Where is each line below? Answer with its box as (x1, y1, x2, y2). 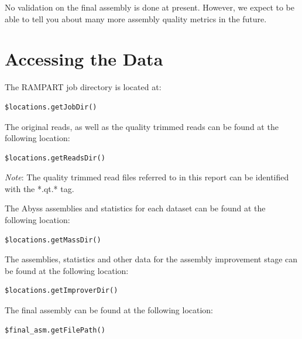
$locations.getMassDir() (5, 235, 101, 244)
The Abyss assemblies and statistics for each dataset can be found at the (5, 202, 266, 214)
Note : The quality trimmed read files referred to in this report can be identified (5, 171, 289, 183)
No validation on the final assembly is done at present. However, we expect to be (5, 1, 294, 13)
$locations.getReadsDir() (5, 153, 105, 162)
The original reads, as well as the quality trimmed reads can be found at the (5, 120, 279, 132)
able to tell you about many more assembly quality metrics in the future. (5, 12, 267, 25)
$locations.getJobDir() (5, 102, 97, 111)
